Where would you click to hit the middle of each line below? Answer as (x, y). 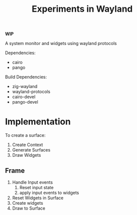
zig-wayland (25, 86)
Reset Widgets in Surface (38, 198)
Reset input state (36, 187)
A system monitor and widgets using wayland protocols (61, 43)
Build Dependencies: (26, 77)
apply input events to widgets (49, 193)
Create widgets (27, 203)
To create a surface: (25, 135)
